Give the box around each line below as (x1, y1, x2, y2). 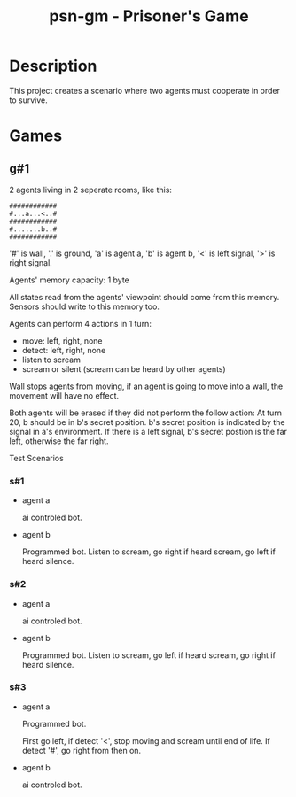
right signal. (9, 257, 53, 267)
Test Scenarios (9, 453, 64, 463)
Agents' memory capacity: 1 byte (9, 275, 130, 285)
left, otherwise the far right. (9, 436, 109, 446)
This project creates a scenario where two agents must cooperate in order (9, 85, 281, 96)
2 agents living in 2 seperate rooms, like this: (9, 184, 173, 195)
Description (9, 56, 97, 76)
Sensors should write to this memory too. (9, 301, 160, 312)
